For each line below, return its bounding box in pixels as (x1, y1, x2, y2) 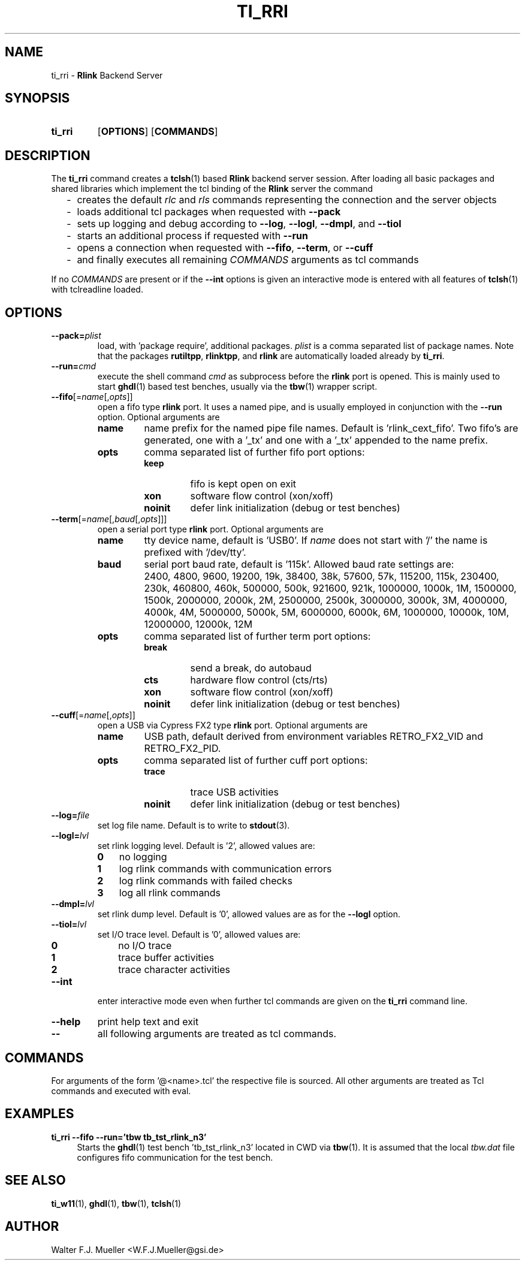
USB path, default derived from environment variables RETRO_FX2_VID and (144, 730, 484, 743)
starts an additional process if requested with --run (77, 230, 309, 242)
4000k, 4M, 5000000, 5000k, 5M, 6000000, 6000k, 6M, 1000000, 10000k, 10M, (144, 606, 509, 619)
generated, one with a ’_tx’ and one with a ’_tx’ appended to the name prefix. (144, 434, 488, 447)
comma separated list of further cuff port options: (144, 754, 368, 767)
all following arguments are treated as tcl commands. (97, 1028, 336, 1040)
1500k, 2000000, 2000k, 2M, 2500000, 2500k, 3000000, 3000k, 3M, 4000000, (144, 594, 508, 607)
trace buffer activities (118, 951, 215, 964)
